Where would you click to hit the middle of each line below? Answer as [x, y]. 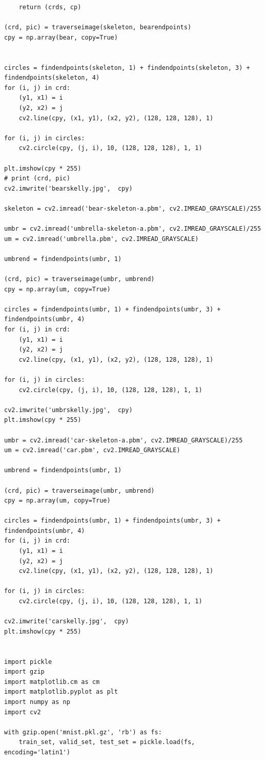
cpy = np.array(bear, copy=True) [61, 37]
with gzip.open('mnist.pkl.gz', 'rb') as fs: [83, 732]
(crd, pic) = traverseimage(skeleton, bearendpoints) [98, 27]
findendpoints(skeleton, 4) [52, 78]
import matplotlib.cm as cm [52, 682]
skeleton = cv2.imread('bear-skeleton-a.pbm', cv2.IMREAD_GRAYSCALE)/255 [133, 208]
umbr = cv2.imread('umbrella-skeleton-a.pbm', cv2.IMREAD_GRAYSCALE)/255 [133, 229]
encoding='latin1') [37, 752]
